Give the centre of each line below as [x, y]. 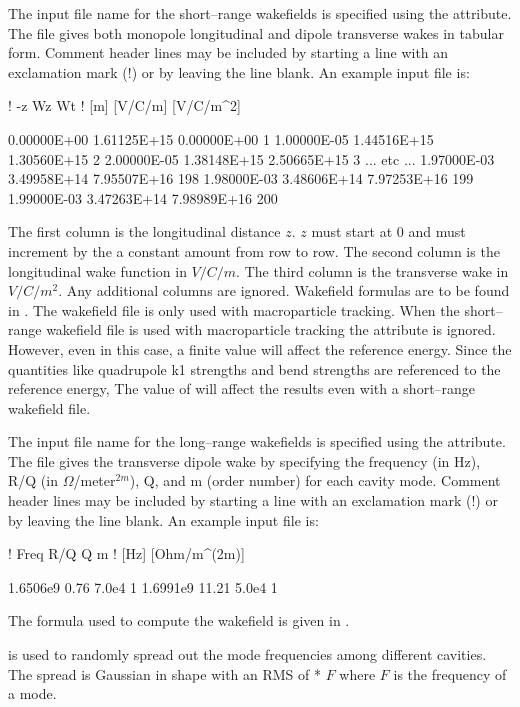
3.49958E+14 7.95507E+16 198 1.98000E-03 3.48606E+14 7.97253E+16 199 [241, 178]
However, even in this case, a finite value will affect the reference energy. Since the [260, 348]
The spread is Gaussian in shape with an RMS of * [164, 673]
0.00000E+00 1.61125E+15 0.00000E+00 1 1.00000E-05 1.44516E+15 [221, 138]
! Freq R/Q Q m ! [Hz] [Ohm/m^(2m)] [126, 553]
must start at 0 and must [388, 231]
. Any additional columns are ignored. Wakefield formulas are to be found [284, 290]
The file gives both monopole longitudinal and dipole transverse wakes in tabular [256, 32]
